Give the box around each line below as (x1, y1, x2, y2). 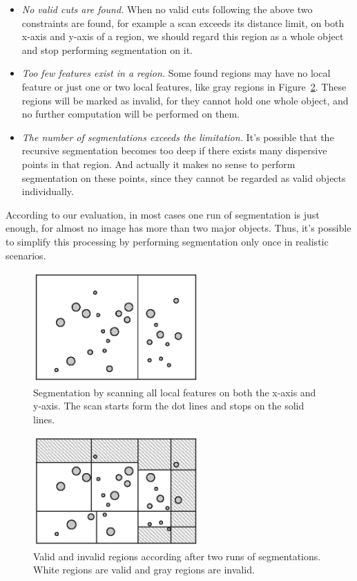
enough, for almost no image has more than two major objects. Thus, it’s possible (6, 221, 351, 235)
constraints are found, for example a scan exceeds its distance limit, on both (21, 15, 345, 30)
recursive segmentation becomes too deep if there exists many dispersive (21, 143, 327, 158)
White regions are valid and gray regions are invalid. (33, 562, 255, 577)
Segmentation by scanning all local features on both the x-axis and (33, 385, 316, 399)
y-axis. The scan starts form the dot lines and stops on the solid (33, 398, 305, 413)
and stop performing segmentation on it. (21, 42, 193, 57)
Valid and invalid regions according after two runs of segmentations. (33, 548, 321, 563)
